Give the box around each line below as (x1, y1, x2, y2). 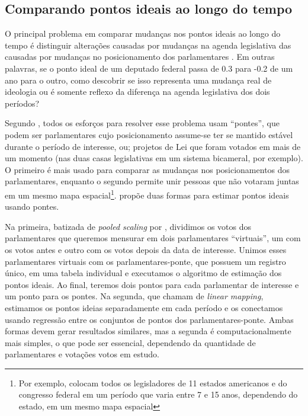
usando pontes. (5, 200, 59, 213)
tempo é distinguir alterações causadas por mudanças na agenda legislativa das (5, 39, 291, 51)
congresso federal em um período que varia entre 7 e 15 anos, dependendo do (18, 388, 298, 401)
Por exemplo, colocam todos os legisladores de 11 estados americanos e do (18, 376, 287, 389)
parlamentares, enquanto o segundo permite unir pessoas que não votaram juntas (5, 175, 299, 187)
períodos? (5, 97, 40, 109)
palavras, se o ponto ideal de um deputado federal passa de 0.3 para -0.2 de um (5, 62, 293, 74)
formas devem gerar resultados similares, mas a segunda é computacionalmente (5, 325, 291, 337)
